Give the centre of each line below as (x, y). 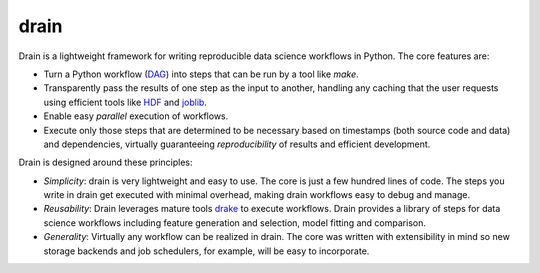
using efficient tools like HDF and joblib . (125, 102)
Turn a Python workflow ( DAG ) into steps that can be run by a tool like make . (201, 74)
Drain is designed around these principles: (106, 162)
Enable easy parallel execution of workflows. (136, 116)
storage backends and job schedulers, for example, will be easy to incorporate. (206, 251)
